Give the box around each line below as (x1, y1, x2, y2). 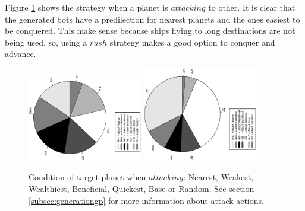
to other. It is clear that (208, 1, 295, 13)
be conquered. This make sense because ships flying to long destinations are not (5, 24, 295, 37)
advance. (5, 47, 36, 60)
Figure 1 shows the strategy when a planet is (5, 1, 168, 13)
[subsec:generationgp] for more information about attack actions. (29, 194, 264, 206)
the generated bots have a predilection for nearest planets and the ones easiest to (5, 12, 300, 25)
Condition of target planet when (29, 171, 146, 183)
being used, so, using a (5, 36, 87, 48)
